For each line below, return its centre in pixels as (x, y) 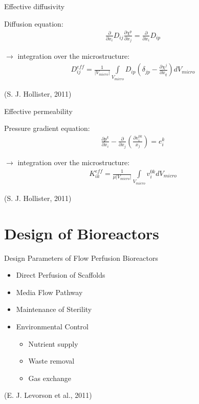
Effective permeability (39, 111)
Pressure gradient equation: (47, 128)
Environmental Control (52, 327)
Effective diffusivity (35, 6)
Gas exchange (50, 378)
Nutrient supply (53, 343)
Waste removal (51, 361)
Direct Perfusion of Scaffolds (61, 275)
